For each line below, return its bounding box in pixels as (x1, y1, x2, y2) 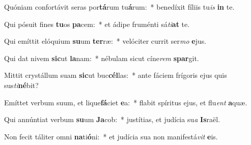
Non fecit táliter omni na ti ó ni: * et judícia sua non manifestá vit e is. (4, 131, 218, 141)
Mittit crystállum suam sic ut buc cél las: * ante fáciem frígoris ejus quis (4, 70, 227, 80)
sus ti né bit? (4, 79, 39, 90)
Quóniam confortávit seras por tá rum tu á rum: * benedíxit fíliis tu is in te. (4, 2, 235, 12)
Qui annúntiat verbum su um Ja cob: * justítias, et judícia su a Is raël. (4, 114, 220, 125)
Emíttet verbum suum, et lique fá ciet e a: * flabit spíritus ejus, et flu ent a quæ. (4, 97, 247, 107)
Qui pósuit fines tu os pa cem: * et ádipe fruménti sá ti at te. (4, 18, 190, 29)
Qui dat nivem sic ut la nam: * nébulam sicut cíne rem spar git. (4, 52, 199, 63)
